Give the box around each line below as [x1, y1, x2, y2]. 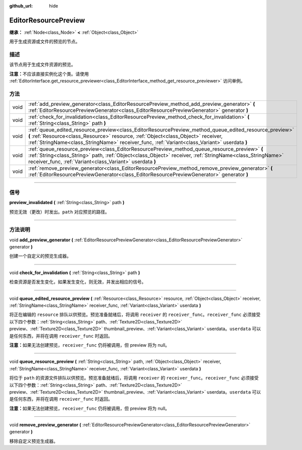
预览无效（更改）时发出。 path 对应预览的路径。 [9, 209, 110, 215]
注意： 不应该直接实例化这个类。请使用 [9, 71, 89, 77]
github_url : [9, 3, 33, 9]
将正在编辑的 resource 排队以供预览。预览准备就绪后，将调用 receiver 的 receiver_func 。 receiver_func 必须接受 [9, 311, 261, 317]
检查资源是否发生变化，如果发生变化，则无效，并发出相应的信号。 [9, 279, 146, 285]
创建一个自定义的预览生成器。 [9, 253, 71, 259]
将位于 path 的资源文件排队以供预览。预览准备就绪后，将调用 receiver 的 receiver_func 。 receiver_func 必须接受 [9, 375, 259, 381]
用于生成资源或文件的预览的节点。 [9, 38, 80, 45]
